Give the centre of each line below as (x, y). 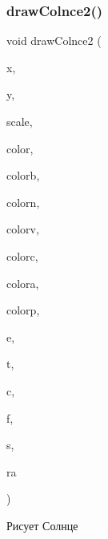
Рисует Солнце (42, 525)
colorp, (23, 310)
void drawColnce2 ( (54, 41)
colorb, (23, 175)
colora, (23, 283)
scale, (20, 121)
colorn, (23, 202)
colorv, (23, 229)
